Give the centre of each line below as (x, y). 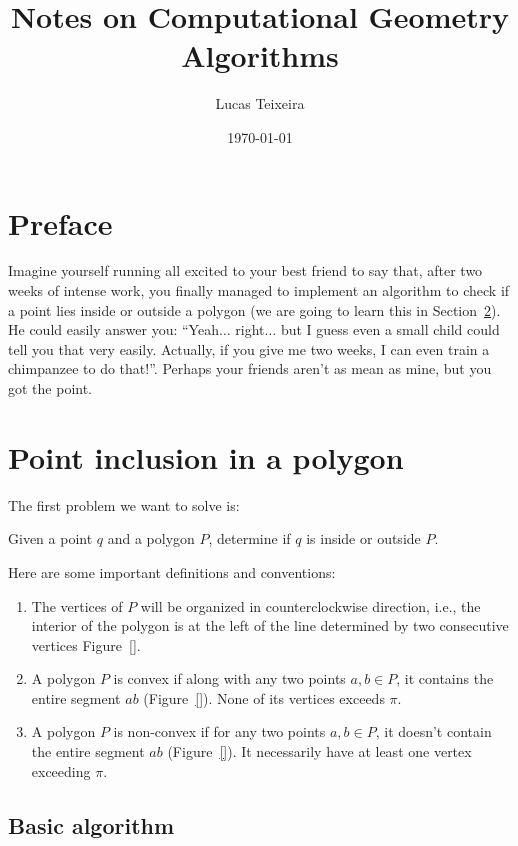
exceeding (61, 770)
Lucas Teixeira (260, 103)
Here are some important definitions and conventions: (172, 571)
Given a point (50, 538)
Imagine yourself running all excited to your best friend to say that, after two (245, 270)
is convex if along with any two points (229, 678)
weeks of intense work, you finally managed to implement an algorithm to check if (259, 290)
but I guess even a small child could (390, 329)
